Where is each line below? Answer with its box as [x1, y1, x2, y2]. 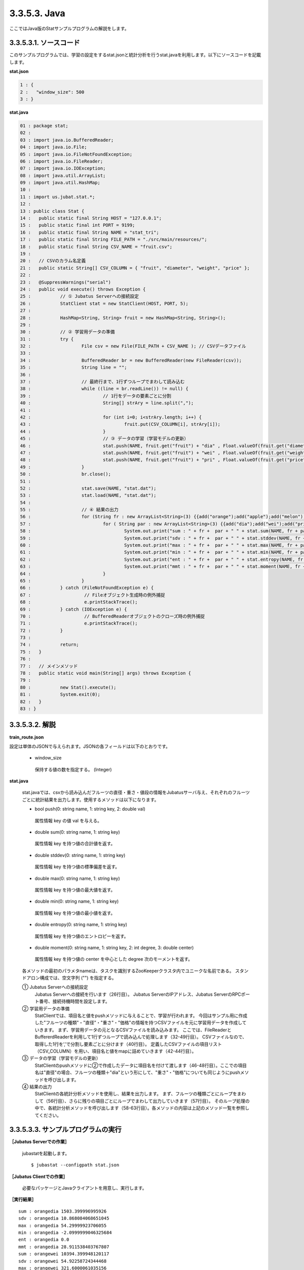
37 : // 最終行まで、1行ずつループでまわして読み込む [20, 379, 185, 385]
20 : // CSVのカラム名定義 [20, 258, 86, 264]
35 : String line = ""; [20, 365, 127, 370]
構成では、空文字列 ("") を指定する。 [40, 975, 117, 981]
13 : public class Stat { [20, 208, 85, 214]
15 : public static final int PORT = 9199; [20, 223, 135, 228]
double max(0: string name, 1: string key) [34, 875, 120, 881]
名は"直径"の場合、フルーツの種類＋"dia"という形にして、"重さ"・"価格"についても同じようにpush [34, 1069, 240, 1075]
